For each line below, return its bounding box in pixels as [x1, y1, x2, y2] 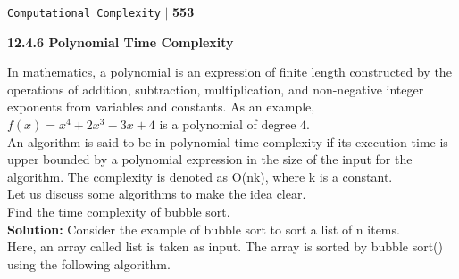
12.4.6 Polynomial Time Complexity [7, 32, 234, 51]
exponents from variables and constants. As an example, [7, 97, 315, 116]
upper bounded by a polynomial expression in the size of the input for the [7, 150, 413, 168]
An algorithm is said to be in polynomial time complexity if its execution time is [7, 132, 448, 151]
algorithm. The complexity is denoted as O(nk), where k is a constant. [7, 167, 393, 185]
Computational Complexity [7, 7, 161, 20]
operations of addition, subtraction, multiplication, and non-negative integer [7, 79, 424, 98]
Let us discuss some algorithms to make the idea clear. [7, 185, 306, 203]
